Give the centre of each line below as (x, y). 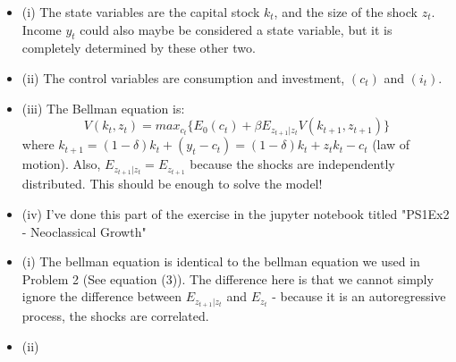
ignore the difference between (101, 296)
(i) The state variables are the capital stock (141, 12)
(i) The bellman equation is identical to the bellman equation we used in (221, 261)
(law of (391, 144)
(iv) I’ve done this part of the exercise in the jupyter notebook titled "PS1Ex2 (236, 213)
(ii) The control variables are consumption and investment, (183, 77)
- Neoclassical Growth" (84, 231)
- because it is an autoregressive (359, 296)
